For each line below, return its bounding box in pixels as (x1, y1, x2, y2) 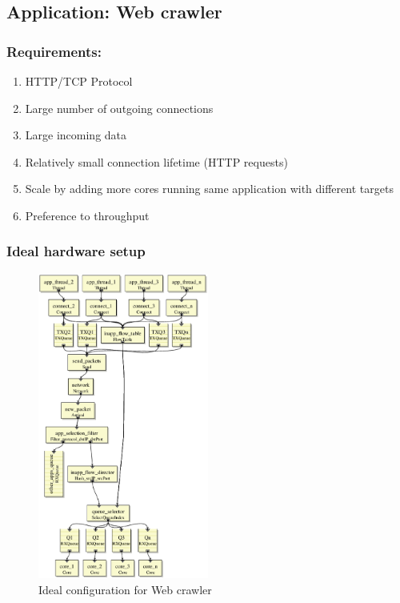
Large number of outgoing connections (25, 99, 214, 116)
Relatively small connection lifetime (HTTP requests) (25, 153, 288, 170)
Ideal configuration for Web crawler (38, 581, 212, 597)
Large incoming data (25, 127, 127, 143)
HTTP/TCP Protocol (25, 73, 133, 89)
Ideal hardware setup (6, 241, 146, 261)
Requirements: (6, 41, 102, 61)
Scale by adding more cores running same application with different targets (25, 180, 394, 197)
